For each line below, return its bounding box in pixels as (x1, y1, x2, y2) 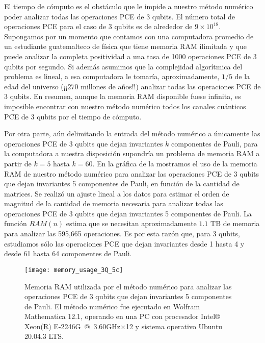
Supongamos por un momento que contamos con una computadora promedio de (4, 31, 254, 41)
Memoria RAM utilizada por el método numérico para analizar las (24, 281, 232, 291)
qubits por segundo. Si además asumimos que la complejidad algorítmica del (4, 61, 243, 71)
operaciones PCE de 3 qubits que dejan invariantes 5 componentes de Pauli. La (4, 208, 252, 218)
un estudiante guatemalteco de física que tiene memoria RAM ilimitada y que (4, 41, 247, 52)
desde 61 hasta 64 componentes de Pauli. (4, 248, 132, 259)
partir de (4, 158, 32, 168)
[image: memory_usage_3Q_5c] (24, 266, 123, 274)
